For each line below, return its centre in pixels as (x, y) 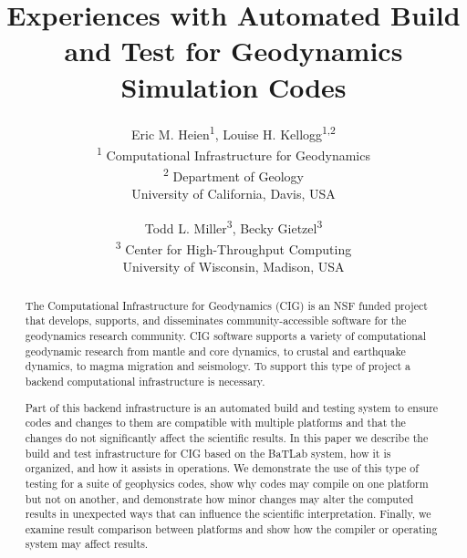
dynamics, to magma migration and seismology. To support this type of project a (218, 366)
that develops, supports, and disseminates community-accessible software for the (216, 320)
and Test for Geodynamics (233, 51)
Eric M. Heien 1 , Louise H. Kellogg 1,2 (233, 132)
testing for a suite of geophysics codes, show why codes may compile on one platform (227, 483)
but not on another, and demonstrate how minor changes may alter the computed (219, 498)
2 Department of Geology (233, 175)
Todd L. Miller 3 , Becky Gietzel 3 (233, 226)
